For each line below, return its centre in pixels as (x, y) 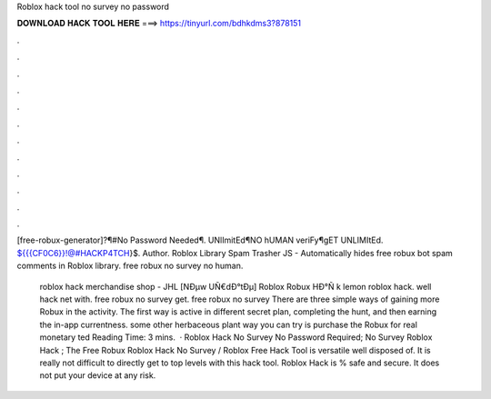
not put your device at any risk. (98, 375)
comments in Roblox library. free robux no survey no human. (130, 266)
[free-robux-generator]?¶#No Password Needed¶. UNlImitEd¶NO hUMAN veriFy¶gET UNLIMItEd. (200, 240)
